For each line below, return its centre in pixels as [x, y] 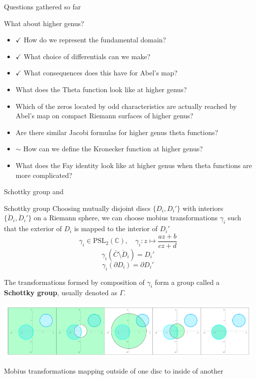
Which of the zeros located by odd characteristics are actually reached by [126, 106]
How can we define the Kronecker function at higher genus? [113, 149]
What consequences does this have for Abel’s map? [101, 73]
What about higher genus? [44, 23]
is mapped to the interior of [116, 228]
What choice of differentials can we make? [87, 56]
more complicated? [44, 175]
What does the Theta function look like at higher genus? [101, 89]
